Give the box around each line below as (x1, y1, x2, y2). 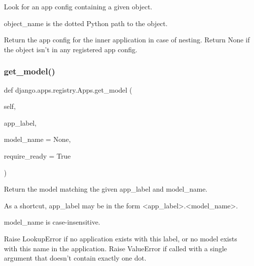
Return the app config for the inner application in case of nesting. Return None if (4, 34, 250, 45)
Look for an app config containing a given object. (4, 1, 153, 11)
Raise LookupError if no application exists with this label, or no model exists (4, 233, 237, 243)
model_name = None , (4, 134, 71, 144)
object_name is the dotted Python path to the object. (4, 18, 168, 28)
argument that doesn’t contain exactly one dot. (4, 253, 147, 263)
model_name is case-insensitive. (4, 217, 100, 227)
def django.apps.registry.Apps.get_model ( (4, 84, 132, 95)
